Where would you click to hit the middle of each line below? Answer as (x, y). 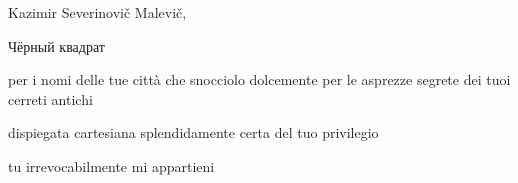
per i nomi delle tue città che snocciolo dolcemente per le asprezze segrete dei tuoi (259, 79)
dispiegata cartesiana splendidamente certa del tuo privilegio (193, 132)
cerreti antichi (50, 98)
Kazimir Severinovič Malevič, (97, 12)
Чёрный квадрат (56, 45)
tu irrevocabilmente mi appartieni (111, 165)
